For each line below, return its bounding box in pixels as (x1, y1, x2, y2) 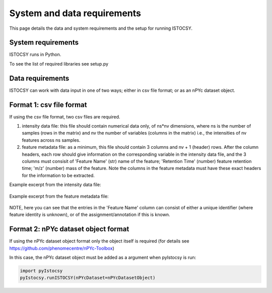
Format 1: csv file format (9, 100, 87, 109)
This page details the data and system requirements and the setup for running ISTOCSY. (9, 25, 193, 31)
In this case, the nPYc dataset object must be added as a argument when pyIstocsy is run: (9, 255, 196, 261)
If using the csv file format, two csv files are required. (9, 113, 120, 120)
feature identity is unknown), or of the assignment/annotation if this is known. (9, 212, 170, 218)
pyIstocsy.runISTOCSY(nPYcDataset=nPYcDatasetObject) (20, 275, 156, 281)
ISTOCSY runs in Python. (9, 51, 61, 57)
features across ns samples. (22, 137, 81, 143)
